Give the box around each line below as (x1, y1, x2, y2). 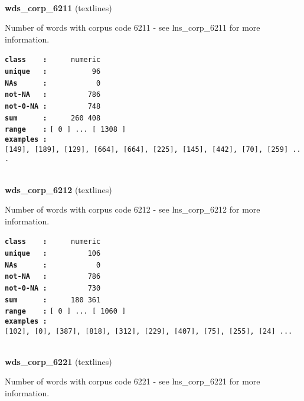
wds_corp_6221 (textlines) (5, 355, 112, 367)
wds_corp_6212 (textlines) (5, 183, 112, 195)
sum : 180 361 (5, 295, 101, 304)
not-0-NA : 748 (5, 102, 101, 110)
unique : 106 (5, 249, 101, 257)
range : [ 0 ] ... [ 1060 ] (5, 307, 126, 316)
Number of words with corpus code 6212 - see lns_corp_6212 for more (5, 203, 260, 216)
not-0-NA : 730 (5, 283, 101, 292)
